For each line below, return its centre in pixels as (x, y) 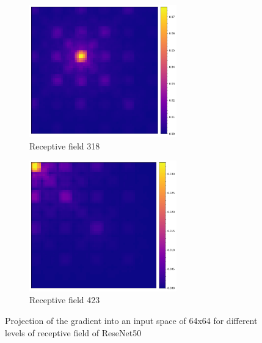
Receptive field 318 (65, 145)
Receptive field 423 (65, 300)
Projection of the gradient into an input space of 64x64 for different (131, 320)
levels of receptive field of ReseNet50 (73, 332)
